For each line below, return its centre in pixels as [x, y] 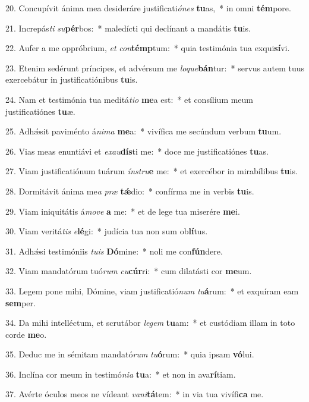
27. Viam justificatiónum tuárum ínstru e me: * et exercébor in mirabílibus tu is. [152, 171]
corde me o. [26, 334]
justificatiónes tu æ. [40, 111]
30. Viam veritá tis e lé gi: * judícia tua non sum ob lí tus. [107, 231]
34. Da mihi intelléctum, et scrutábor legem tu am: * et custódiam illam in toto [150, 323]
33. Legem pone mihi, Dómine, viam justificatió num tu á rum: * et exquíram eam [152, 290]
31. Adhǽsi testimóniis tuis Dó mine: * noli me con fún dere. [114, 251]
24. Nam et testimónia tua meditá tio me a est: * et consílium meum [130, 99]
